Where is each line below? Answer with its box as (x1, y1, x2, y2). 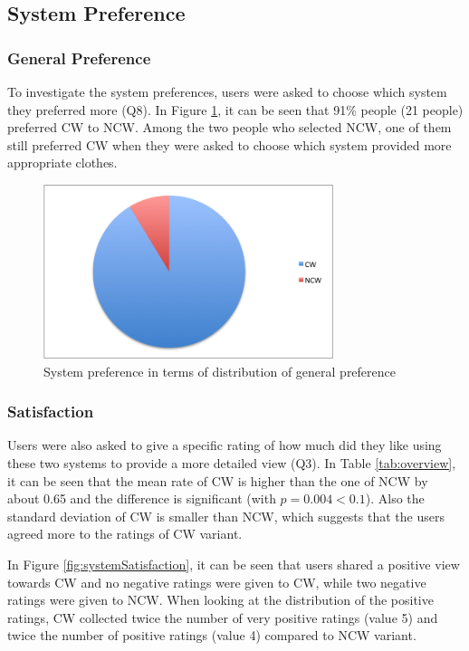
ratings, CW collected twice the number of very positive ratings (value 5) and (7, 608, 438, 627)
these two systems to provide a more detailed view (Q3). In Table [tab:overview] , (7, 453, 456, 472)
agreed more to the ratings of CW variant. (7, 524, 243, 543)
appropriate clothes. (7, 153, 118, 172)
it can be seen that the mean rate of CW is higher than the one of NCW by (7, 471, 428, 490)
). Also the (365, 489, 425, 508)
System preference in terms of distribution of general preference (43, 361, 397, 380)
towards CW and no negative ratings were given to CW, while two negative (7, 572, 426, 591)
